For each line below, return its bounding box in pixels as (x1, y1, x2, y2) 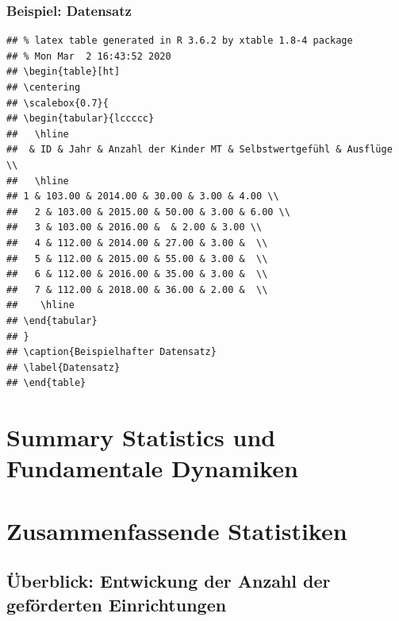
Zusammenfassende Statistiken (6, 514, 347, 546)
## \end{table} (6, 377, 86, 389)
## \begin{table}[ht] (6, 66, 121, 78)
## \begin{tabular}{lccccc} (6, 113, 155, 125)
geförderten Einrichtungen (6, 592, 227, 616)
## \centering (6, 82, 81, 93)
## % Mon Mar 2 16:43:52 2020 (6, 50, 171, 62)
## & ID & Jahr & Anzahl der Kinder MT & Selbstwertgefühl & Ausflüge (6, 144, 393, 156)
